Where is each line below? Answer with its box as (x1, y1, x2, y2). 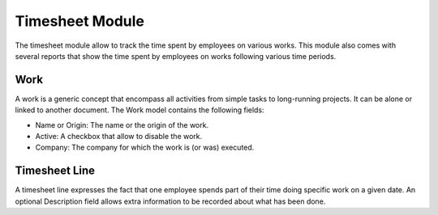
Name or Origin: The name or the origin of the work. (35, 120, 209, 129)
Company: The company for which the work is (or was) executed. (35, 142, 255, 153)
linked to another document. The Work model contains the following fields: (15, 105, 264, 115)
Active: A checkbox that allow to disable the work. (35, 132, 203, 141)
